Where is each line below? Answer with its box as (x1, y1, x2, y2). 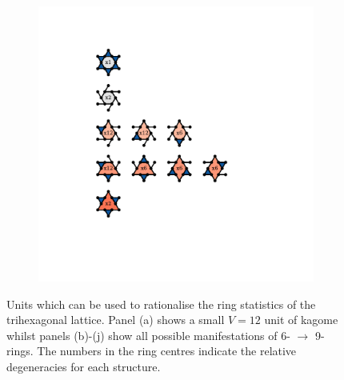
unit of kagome (264, 311, 338, 328)
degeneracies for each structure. (6, 358, 161, 374)
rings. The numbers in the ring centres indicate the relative (6, 342, 297, 359)
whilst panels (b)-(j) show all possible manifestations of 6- (6, 326, 290, 343)
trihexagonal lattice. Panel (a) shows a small (6, 311, 225, 328)
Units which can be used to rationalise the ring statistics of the (6, 295, 316, 312)
